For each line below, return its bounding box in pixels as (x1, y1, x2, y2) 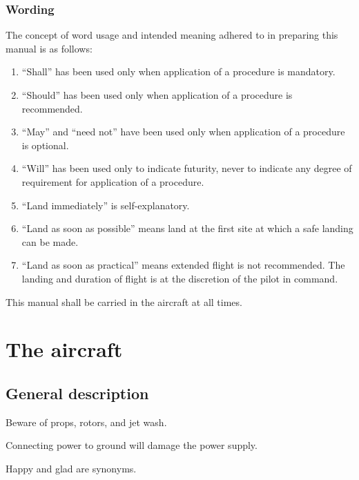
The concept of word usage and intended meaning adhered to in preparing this (6, 28, 338, 42)
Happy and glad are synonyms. (6, 461, 137, 475)
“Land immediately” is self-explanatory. (21, 198, 190, 212)
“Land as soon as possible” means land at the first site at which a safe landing (21, 221, 353, 236)
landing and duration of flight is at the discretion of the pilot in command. (21, 271, 338, 285)
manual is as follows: (6, 41, 93, 55)
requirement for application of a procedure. (21, 174, 204, 189)
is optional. (21, 137, 69, 152)
